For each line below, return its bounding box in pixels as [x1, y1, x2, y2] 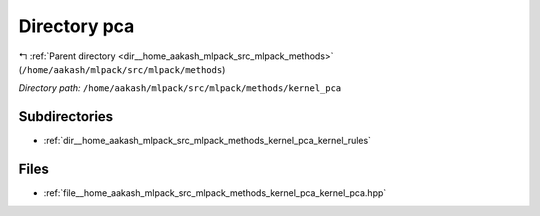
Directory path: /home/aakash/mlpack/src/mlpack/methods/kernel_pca [18, 82, 342, 94]
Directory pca [18, 15, 135, 37]
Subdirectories [18, 108, 114, 125]
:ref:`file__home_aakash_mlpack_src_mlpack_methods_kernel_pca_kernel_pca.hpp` [43, 187, 387, 199]
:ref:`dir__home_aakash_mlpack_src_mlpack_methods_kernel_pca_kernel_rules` [43, 135, 372, 147]
